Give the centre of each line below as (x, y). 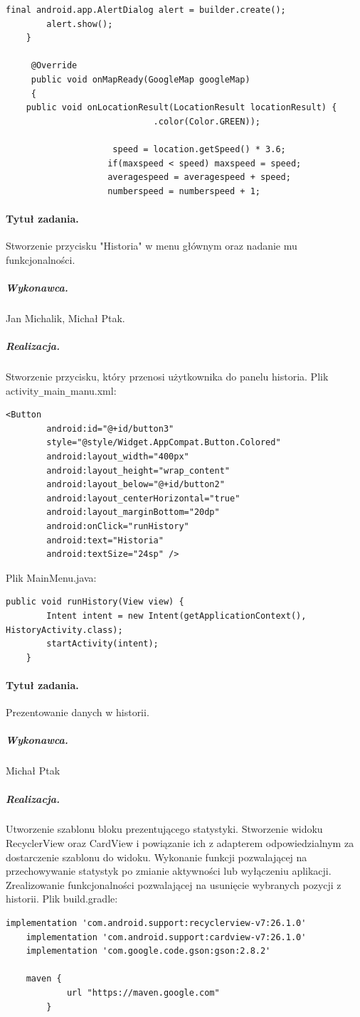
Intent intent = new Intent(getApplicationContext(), (176, 616)
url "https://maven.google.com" (143, 993)
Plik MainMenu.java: (51, 577)
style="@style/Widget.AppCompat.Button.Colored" (164, 443)
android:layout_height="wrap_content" (138, 470)
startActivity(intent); (102, 644)
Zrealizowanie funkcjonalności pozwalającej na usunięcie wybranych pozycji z (174, 884)
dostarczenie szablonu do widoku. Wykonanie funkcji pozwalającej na (157, 857)
